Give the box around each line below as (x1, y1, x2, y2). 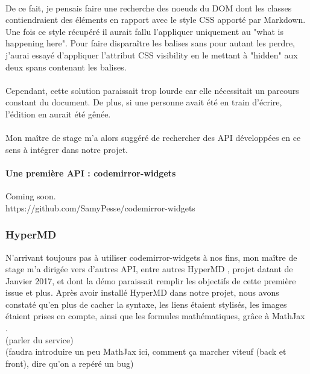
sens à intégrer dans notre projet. (5, 143, 128, 155)
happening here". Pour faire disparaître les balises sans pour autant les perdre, (5, 37, 295, 49)
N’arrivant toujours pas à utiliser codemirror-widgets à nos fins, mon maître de (5, 251, 297, 263)
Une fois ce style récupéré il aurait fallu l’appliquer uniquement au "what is (5, 25, 284, 37)
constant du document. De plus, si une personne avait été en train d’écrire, (5, 96, 282, 108)
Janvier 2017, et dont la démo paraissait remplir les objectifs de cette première (5, 274, 296, 287)
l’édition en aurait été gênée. (5, 107, 111, 120)
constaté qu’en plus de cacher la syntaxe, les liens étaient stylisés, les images (5, 298, 287, 310)
